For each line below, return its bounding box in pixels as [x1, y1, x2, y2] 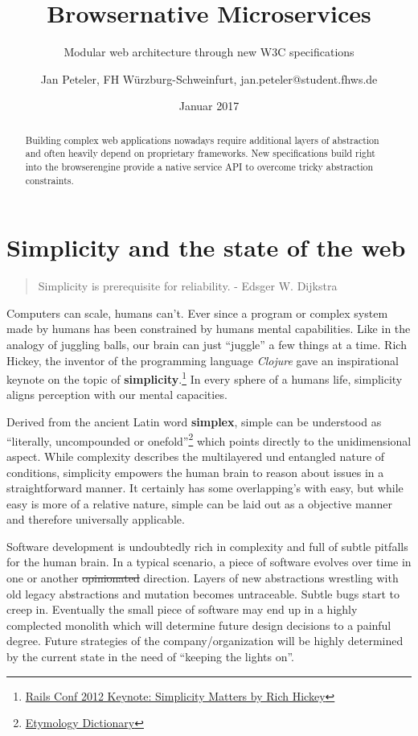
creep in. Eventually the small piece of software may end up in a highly [6, 601, 358, 618]
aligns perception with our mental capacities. [6, 386, 227, 403]
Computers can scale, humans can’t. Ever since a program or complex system [6, 304, 388, 321]
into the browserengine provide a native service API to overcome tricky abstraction [25, 160, 374, 174]
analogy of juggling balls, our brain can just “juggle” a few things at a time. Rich [6, 336, 407, 353]
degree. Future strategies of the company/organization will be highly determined [6, 632, 404, 649]
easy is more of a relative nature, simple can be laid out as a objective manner [6, 495, 392, 512]
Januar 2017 [178, 97, 240, 114]
